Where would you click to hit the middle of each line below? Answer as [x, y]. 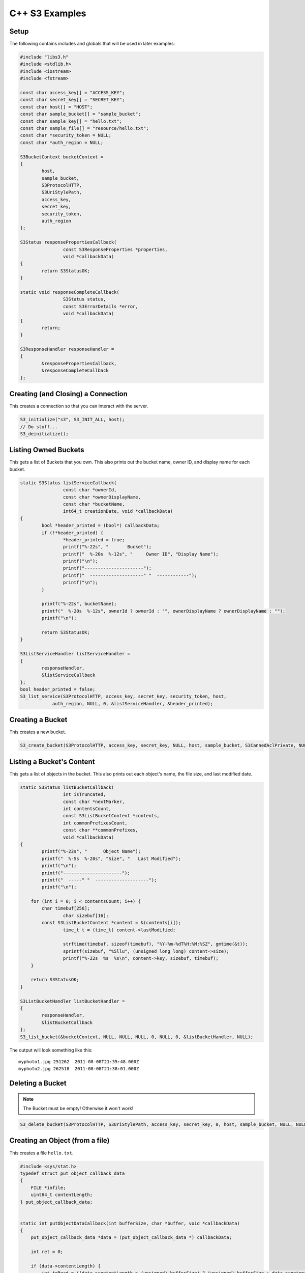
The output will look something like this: [51, 1050]
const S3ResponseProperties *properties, [115, 249]
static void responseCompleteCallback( [70, 292]
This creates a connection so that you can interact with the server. [79, 406]
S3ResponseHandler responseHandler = [67, 349]
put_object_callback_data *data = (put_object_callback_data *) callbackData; [131, 1238]
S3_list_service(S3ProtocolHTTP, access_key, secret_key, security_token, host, [123, 697]
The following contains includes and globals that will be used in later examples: [92, 44]
